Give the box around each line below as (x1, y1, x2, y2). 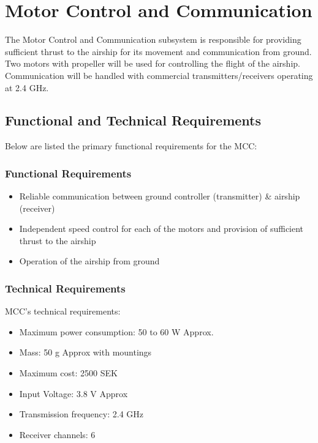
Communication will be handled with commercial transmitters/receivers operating (5, 69, 313, 81)
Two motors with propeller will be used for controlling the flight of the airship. (5, 57, 300, 70)
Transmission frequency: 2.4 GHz (19, 408, 144, 420)
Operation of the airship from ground (19, 255, 160, 267)
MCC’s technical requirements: (5, 305, 121, 318)
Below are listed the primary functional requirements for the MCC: (5, 140, 257, 152)
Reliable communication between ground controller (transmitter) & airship (19, 190, 300, 203)
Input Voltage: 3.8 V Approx (19, 387, 128, 400)
